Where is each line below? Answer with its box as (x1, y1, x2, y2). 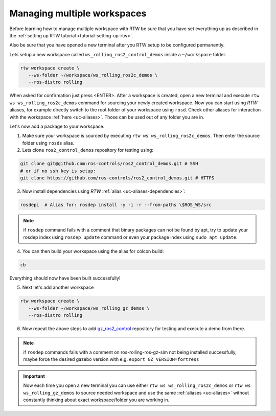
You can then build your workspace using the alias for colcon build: (22, 248, 164, 255)
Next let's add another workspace (22, 284, 94, 291)
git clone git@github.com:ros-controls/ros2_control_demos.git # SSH (20, 161, 198, 167)
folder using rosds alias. (22, 140, 75, 146)
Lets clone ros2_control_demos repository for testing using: (22, 147, 153, 153)
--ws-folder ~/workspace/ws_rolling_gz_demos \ (28, 305, 150, 311)
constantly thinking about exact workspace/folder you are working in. (23, 397, 170, 403)
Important (23, 373, 45, 379)
